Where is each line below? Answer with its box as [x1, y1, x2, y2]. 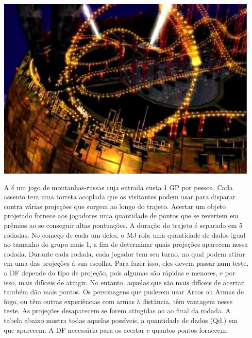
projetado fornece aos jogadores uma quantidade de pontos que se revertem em [4, 210, 239, 221]
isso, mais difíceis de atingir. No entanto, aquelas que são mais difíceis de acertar [4, 277, 244, 287]
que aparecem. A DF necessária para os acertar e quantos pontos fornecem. [4, 324, 228, 335]
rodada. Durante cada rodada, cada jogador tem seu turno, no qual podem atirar [4, 248, 245, 258]
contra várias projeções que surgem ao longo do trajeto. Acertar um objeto [4, 201, 226, 211]
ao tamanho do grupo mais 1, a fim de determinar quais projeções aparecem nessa [4, 239, 248, 249]
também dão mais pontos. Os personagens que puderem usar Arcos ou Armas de [4, 287, 244, 297]
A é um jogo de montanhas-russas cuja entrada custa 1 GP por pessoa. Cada [4, 182, 233, 192]
